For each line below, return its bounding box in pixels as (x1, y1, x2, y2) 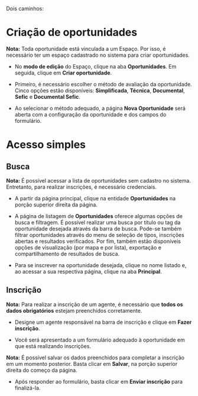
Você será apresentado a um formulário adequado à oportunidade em (14, 336, 185, 343)
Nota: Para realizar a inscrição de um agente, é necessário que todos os (6, 301, 183, 308)
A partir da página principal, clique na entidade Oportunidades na (14, 194, 176, 202)
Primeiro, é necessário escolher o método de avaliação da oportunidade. (14, 80, 192, 87)
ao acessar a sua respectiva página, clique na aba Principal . (14, 268, 163, 275)
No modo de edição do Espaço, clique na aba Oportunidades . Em (14, 63, 177, 70)
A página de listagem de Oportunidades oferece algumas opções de (14, 212, 183, 219)
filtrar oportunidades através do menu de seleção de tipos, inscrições (14, 231, 184, 238)
